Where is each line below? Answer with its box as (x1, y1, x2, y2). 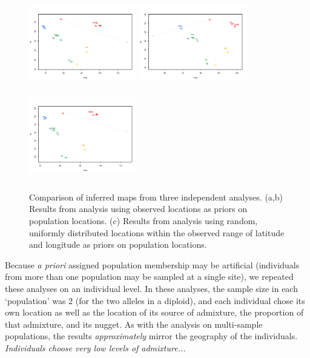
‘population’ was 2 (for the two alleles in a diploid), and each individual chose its (5, 294, 305, 307)
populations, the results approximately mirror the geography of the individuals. (5, 330, 298, 342)
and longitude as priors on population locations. (29, 238, 207, 251)
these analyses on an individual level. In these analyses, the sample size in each (5, 282, 298, 294)
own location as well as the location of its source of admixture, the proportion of (5, 306, 304, 319)
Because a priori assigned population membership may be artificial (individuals (5, 258, 300, 271)
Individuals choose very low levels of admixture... (5, 341, 186, 354)
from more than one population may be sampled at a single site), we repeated (5, 270, 294, 283)
